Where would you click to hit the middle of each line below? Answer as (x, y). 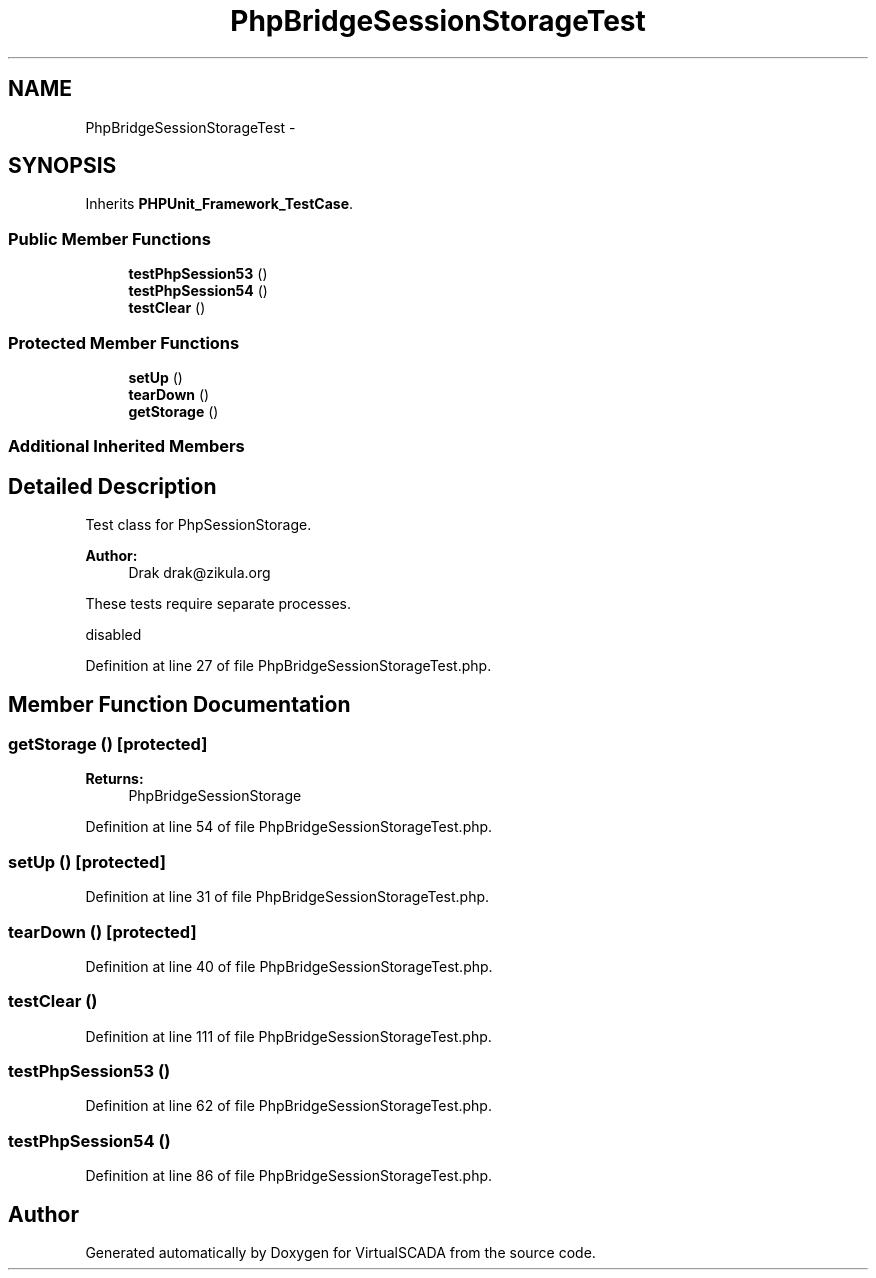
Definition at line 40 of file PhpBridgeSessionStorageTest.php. (289, 966)
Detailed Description (112, 486)
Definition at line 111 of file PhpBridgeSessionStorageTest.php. (288, 1036)
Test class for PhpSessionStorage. (198, 525)
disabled (113, 635)
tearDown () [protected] (102, 931)
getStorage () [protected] (108, 744)
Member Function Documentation (179, 704)
